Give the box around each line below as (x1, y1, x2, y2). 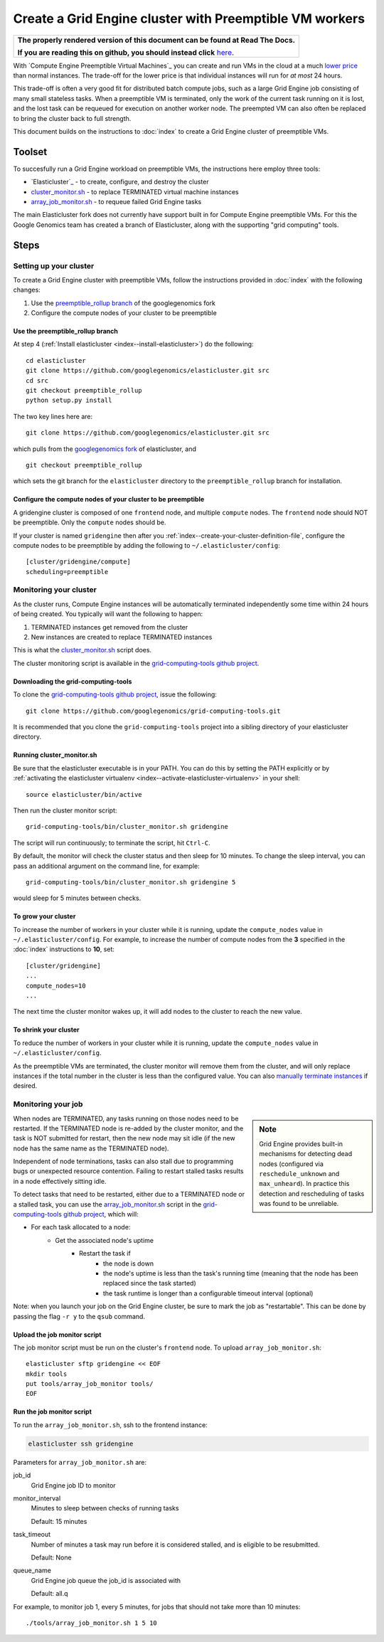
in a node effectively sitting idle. (13, 1177, 107, 1185)
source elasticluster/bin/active (26, 790, 142, 798)
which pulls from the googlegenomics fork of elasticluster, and (13, 445, 197, 453)
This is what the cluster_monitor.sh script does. (13, 646, 152, 655)
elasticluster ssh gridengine (28, 1439, 134, 1448)
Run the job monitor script (13, 1407, 92, 1416)
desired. (13, 1081, 38, 1090)
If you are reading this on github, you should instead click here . (17, 47, 235, 57)
